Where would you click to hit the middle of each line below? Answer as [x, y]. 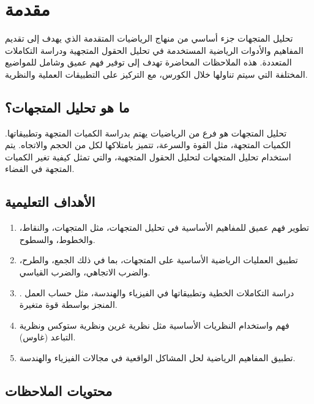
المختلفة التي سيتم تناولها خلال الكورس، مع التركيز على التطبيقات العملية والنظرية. [156, 74]
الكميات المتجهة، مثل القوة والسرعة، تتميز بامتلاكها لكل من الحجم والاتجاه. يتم [148, 145]
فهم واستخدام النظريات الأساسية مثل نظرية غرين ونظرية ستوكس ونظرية [154, 325]
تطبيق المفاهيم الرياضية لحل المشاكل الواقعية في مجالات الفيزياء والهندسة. [157, 358]
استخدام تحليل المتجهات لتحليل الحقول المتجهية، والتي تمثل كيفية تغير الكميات [148, 156]
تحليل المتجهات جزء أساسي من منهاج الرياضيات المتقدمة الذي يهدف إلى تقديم [149, 38]
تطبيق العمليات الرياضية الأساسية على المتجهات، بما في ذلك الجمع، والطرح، [159, 260]
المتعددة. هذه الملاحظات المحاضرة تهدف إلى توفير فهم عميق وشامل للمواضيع [148, 62]
